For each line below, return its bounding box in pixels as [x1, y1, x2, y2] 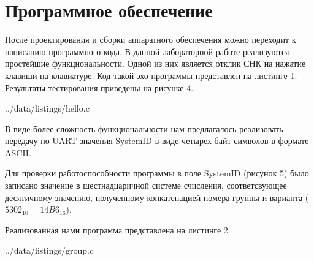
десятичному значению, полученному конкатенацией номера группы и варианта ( [5, 191, 309, 203]
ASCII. [5, 146, 31, 159]
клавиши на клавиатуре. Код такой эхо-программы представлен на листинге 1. [5, 69, 297, 81]
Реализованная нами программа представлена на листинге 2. [5, 223, 231, 236]
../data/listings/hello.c [5, 102, 90, 115]
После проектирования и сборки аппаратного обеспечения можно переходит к [5, 33, 296, 46]
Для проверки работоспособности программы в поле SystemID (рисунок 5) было [5, 167, 309, 180]
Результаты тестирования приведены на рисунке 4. [5, 81, 194, 94]
